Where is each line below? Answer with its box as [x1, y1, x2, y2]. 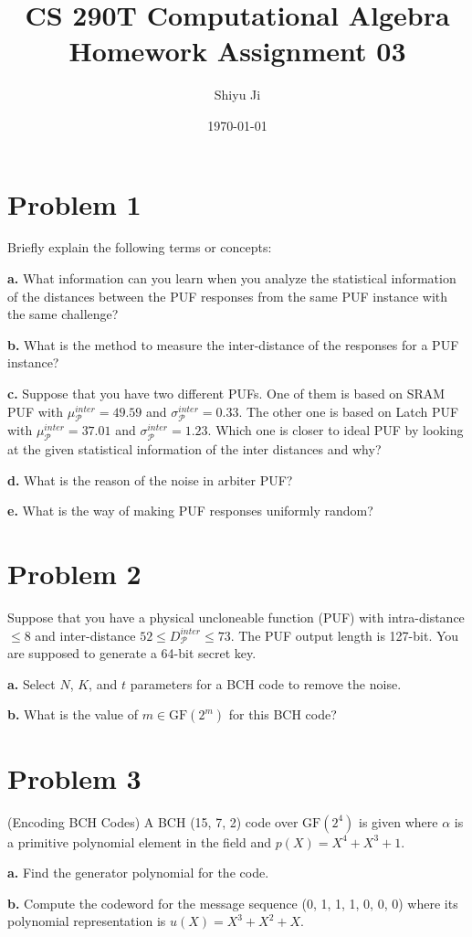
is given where [359, 812, 438, 831]
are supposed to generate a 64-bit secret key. [7, 644, 257, 663]
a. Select [7, 674, 56, 693]
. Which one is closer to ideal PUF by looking [207, 421, 464, 440]
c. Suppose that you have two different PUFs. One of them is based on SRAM [7, 384, 446, 402]
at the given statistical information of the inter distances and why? [7, 440, 382, 459]
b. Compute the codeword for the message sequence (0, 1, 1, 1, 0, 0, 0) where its [7, 893, 458, 912]
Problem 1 [7, 185, 142, 222]
